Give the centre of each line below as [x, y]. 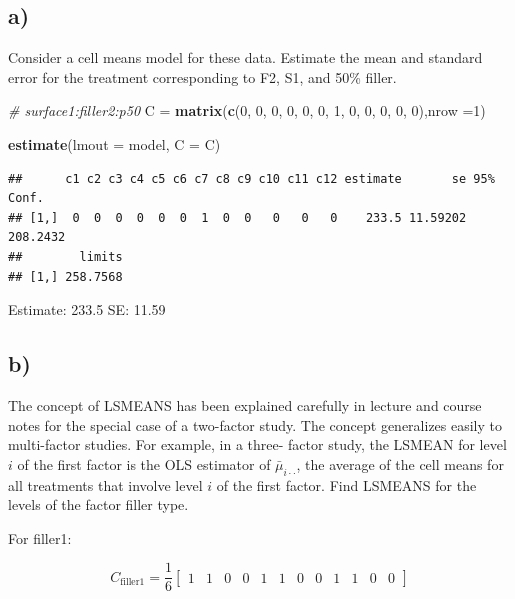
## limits [65, 256]
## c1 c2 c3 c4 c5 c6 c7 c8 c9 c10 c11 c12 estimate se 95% [251, 178]
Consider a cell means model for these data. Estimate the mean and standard [245, 57]
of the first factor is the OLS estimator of [144, 463]
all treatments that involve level [105, 484]
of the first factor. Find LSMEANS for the [346, 484]
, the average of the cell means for [400, 463]
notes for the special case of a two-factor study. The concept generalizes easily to [255, 424]
